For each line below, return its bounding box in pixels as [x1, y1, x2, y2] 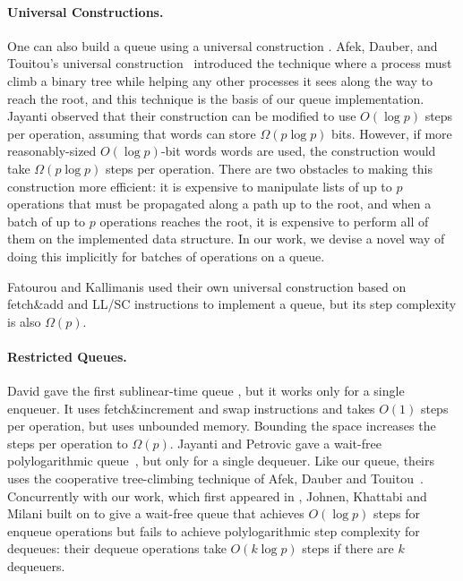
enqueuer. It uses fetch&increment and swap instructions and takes [7, 398, 375, 417]
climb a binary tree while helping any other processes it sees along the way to [7, 71, 433, 90]
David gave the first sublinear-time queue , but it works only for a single [7, 381, 405, 400]
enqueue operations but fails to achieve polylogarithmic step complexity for [7, 521, 420, 540]
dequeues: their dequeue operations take [7, 539, 227, 558]
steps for [373, 504, 420, 523]
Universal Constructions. [7, 2, 164, 21]
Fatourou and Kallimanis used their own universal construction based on [7, 277, 407, 295]
